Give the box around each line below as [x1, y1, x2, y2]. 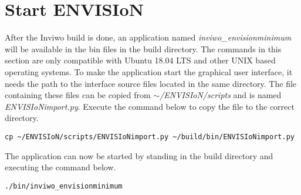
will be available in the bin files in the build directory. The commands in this [5, 42, 282, 55]
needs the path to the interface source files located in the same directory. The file [5, 77, 297, 89]
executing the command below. [5, 161, 116, 173]
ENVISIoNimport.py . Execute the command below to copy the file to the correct [5, 100, 295, 112]
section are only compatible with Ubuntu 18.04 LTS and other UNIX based [5, 54, 276, 66]
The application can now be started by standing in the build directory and [5, 149, 273, 162]
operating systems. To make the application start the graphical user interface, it [5, 65, 293, 78]
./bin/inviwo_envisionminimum [5, 181, 123, 190]
